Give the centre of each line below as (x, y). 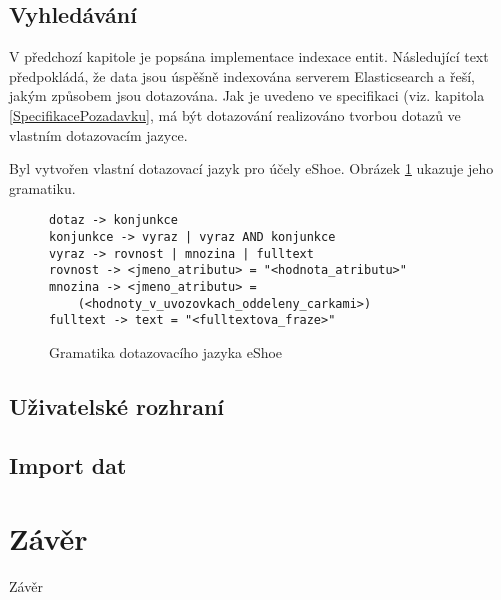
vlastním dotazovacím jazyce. (98, 134)
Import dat (68, 464)
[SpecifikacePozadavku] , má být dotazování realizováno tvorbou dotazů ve (235, 114)
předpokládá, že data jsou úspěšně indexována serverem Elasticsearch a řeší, (242, 75)
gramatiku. (42, 187)
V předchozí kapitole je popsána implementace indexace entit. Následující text (249, 56)
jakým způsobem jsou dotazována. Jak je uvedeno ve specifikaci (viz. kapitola (247, 95)
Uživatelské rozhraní (117, 405)
